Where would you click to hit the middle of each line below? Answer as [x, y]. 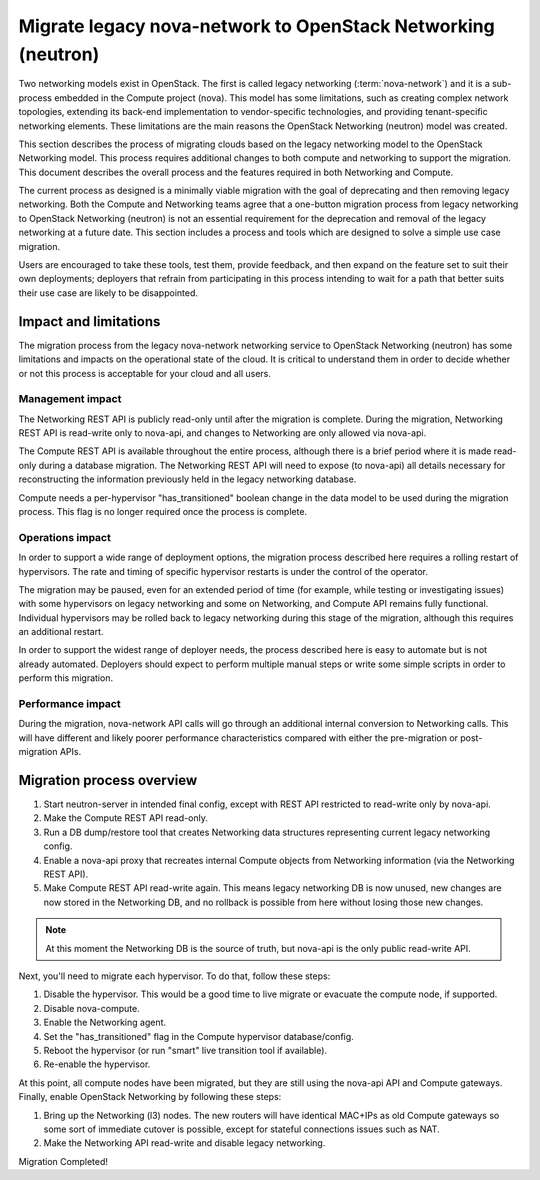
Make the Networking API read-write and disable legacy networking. [184, 1143]
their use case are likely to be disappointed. [108, 292]
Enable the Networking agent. [105, 1022]
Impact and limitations [89, 321]
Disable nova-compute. [91, 1008]
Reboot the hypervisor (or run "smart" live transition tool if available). [185, 1050]
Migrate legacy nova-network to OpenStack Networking [256, 26]
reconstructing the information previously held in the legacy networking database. [187, 479]
